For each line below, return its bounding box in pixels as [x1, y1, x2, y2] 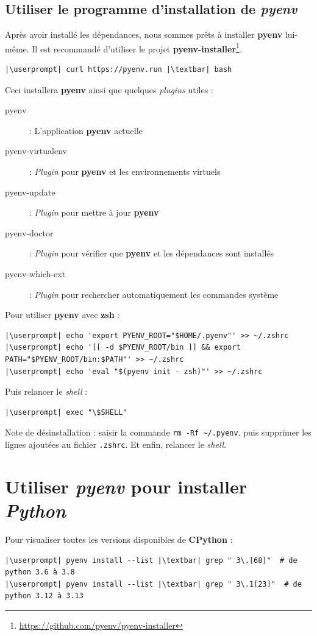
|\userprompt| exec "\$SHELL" [5, 408, 127, 417]
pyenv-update [5, 185, 55, 198]
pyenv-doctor [5, 226, 54, 239]
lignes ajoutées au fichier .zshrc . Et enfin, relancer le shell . [5, 437, 227, 450]
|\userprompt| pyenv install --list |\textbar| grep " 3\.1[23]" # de [5, 579, 302, 588]
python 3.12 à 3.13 [5, 592, 84, 601]
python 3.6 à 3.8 [5, 568, 75, 577]
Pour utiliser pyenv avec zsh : [5, 308, 120, 321]
